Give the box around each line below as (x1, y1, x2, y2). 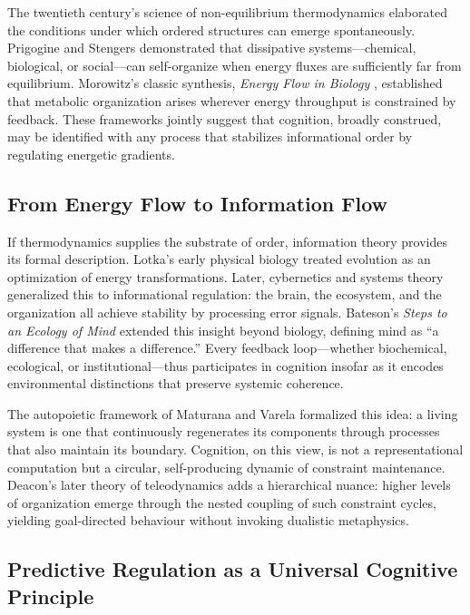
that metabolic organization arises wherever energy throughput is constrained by (7, 91, 456, 110)
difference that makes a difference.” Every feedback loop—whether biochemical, (7, 338, 447, 357)
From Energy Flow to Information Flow (7, 189, 388, 217)
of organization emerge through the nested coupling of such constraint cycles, (7, 493, 436, 512)
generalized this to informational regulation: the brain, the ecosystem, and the (7, 285, 442, 304)
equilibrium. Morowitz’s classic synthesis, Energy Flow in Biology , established (7, 73, 443, 93)
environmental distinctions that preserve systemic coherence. (7, 374, 344, 393)
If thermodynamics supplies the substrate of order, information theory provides (7, 231, 447, 250)
